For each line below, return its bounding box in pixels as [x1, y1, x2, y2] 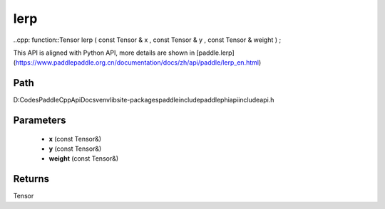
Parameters [13, 114, 66, 127]
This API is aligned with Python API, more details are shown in [13, 48, 195, 57]
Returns [13, 173, 50, 185]
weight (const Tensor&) [48, 154, 119, 163]
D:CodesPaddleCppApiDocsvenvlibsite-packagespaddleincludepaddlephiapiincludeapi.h [13, 96, 274, 104]
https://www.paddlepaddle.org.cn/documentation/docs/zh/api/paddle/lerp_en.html [15, 58, 260, 67]
